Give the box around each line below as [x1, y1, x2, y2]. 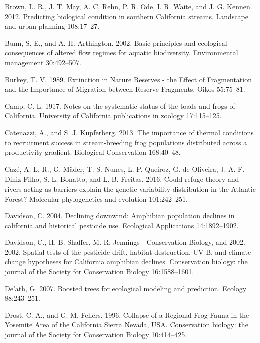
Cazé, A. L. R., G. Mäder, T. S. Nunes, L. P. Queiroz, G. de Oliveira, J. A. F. [5, 163, 245, 174]
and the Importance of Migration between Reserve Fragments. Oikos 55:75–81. [5, 84, 245, 94]
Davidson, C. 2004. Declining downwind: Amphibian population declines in [5, 210, 235, 221]
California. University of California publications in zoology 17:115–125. [5, 110, 222, 121]
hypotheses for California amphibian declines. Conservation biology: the [28, 256, 248, 267]
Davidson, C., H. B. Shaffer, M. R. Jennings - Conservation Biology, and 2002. [5, 237, 245, 247]
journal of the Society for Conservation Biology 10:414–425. [5, 329, 187, 340]
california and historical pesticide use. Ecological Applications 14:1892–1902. [5, 220, 239, 230]
